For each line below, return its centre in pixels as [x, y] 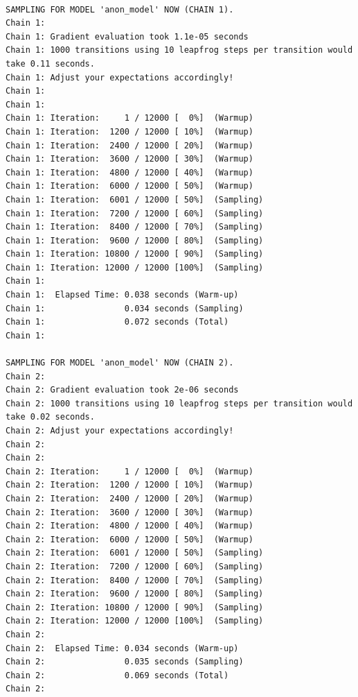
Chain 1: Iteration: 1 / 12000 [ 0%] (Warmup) [129, 118]
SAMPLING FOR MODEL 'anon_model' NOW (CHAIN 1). [120, 9]
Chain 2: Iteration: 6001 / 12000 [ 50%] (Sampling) [135, 553]
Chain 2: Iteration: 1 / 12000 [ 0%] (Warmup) [129, 471]
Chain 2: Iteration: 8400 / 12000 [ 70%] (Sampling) [135, 580]
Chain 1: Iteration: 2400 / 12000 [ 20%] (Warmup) [129, 145]
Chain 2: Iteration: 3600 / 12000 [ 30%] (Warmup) [129, 512]
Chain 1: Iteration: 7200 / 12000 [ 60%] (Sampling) [135, 213]
